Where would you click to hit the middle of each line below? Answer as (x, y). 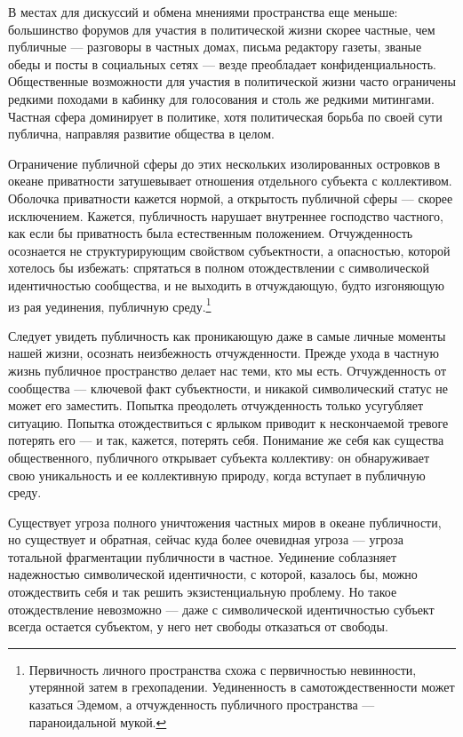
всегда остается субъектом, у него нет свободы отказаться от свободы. (198, 626)
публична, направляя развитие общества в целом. (141, 134)
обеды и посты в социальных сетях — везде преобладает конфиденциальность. (222, 63)
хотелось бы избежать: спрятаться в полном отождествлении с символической (219, 268)
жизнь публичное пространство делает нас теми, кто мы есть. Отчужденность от (227, 370)
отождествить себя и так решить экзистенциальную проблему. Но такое (203, 592)
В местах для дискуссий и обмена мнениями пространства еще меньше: (203, 12)
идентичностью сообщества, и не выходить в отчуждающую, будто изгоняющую (227, 285)
